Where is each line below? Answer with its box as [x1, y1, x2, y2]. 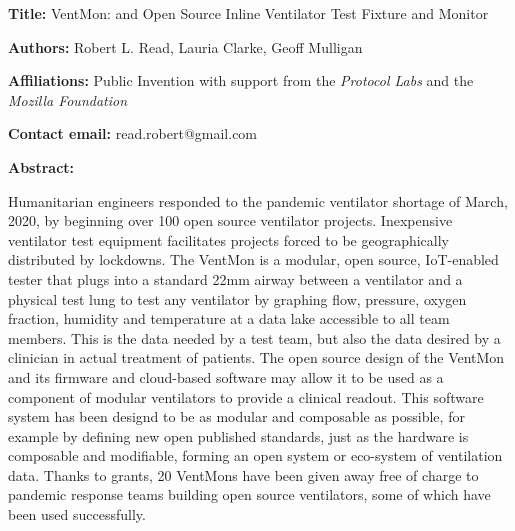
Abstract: [8, 156, 75, 177]
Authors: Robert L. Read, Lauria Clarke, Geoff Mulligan [8, 36, 363, 57]
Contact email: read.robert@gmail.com [8, 123, 258, 144]
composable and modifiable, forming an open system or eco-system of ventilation [8, 445, 503, 466]
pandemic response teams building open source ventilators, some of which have [8, 484, 491, 505]
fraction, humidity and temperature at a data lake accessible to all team [8, 308, 450, 329]
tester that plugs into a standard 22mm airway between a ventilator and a [8, 268, 463, 289]
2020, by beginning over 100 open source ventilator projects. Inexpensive [8, 210, 453, 231]
